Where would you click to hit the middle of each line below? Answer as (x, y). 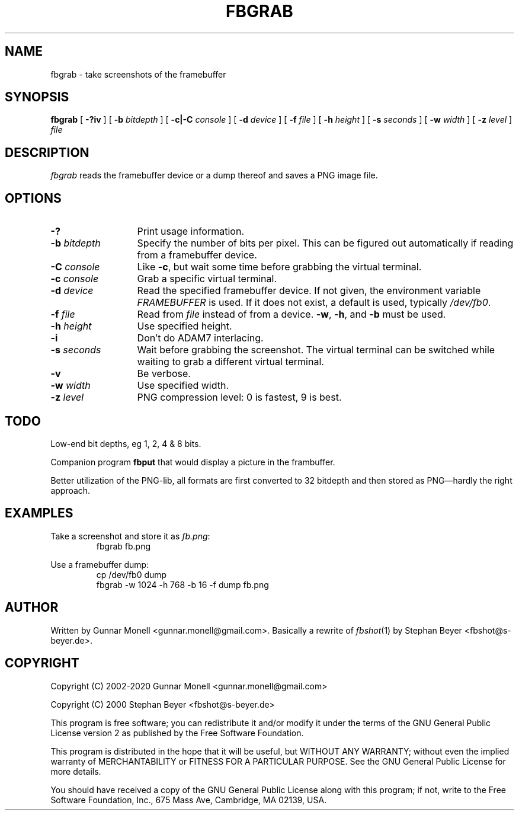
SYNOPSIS (37, 97)
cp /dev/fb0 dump (132, 574)
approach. (71, 490)
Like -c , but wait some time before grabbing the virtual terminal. (279, 267)
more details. (76, 771)
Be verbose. (164, 374)
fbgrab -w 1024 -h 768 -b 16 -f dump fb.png (182, 584)
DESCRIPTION (47, 152)
